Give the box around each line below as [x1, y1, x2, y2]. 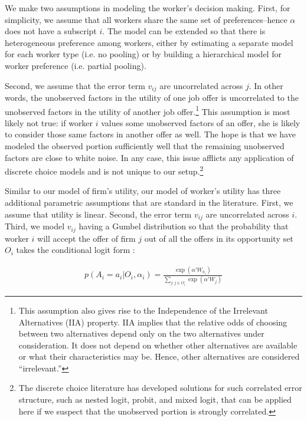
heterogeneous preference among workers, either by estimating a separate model [5, 36, 293, 48]
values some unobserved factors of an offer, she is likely [101, 116, 301, 129]
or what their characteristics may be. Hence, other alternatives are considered [18, 350, 300, 363]
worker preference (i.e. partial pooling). [5, 59, 146, 71]
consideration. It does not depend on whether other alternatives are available [18, 338, 298, 351]
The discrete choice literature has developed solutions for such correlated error [18, 381, 302, 394]
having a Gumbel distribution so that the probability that [79, 220, 289, 232]
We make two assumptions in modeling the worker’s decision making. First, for [5, 2, 290, 14]
